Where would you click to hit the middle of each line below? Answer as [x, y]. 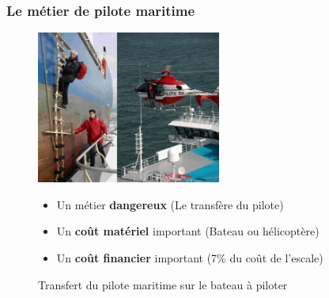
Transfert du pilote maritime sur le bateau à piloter [163, 284]
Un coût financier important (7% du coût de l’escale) [190, 257]
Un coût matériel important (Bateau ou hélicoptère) [188, 231]
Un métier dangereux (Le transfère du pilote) [170, 204]
